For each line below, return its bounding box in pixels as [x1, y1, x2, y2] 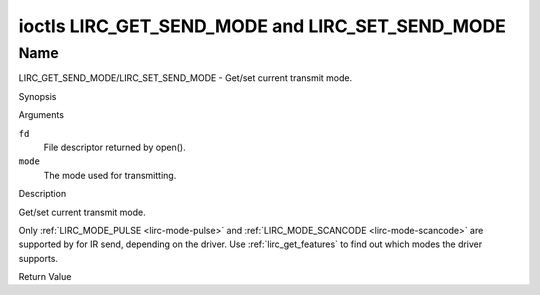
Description [18, 188, 67, 200]
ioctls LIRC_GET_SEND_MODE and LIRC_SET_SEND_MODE [18, 15, 507, 37]
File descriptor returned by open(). [43, 141, 186, 153]
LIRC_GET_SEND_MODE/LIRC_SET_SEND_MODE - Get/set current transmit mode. [18, 72, 353, 84]
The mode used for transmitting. [43, 169, 177, 181]
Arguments [18, 109, 65, 121]
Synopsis [18, 90, 57, 102]
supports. [18, 252, 59, 264]
